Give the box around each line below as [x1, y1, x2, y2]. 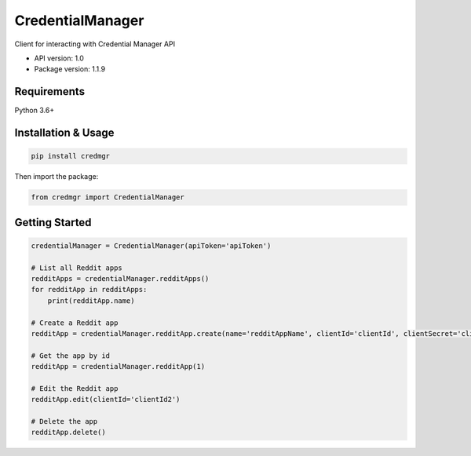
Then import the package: [14, 172, 99, 181]
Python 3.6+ [14, 106, 55, 115]
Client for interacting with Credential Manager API [14, 39, 176, 49]
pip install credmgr [31, 151, 110, 161]
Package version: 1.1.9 [34, 64, 106, 74]
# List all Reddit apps [31, 263, 123, 272]
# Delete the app [31, 417, 98, 426]
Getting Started [14, 216, 92, 229]
